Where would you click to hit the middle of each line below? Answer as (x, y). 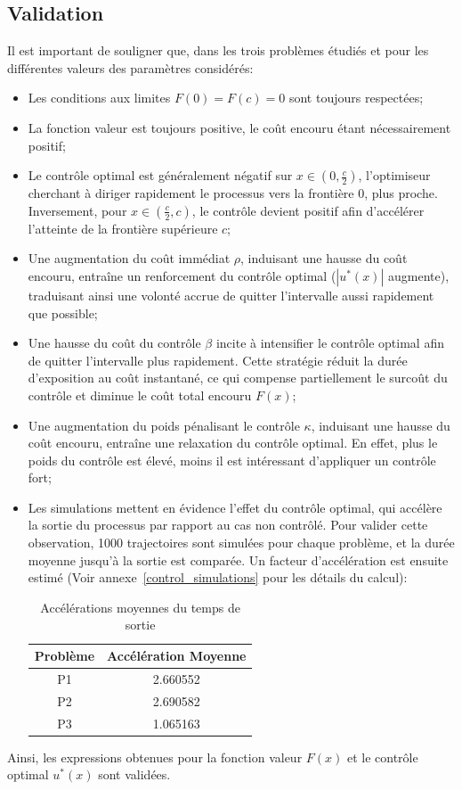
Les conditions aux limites (99, 98)
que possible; (63, 313)
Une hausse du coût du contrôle (114, 343)
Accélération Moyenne (177, 656)
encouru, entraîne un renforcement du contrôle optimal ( (182, 275)
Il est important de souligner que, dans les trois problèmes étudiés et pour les (218, 50)
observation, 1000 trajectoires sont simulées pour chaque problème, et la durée (241, 543)
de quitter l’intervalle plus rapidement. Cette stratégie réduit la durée (218, 360)
